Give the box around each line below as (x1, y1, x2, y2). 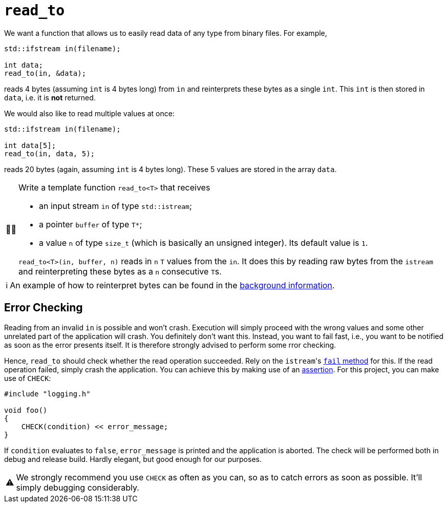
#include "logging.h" (4, 389, 91, 398)
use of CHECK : (4, 373, 51, 383)
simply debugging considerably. (16, 482, 139, 493)
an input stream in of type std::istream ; (39, 200, 192, 211)
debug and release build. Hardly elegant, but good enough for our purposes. (4, 454, 262, 463)
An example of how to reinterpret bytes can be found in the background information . (10, 280, 335, 290)
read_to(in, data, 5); (4, 149, 95, 158)
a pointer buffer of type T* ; (39, 219, 142, 229)
